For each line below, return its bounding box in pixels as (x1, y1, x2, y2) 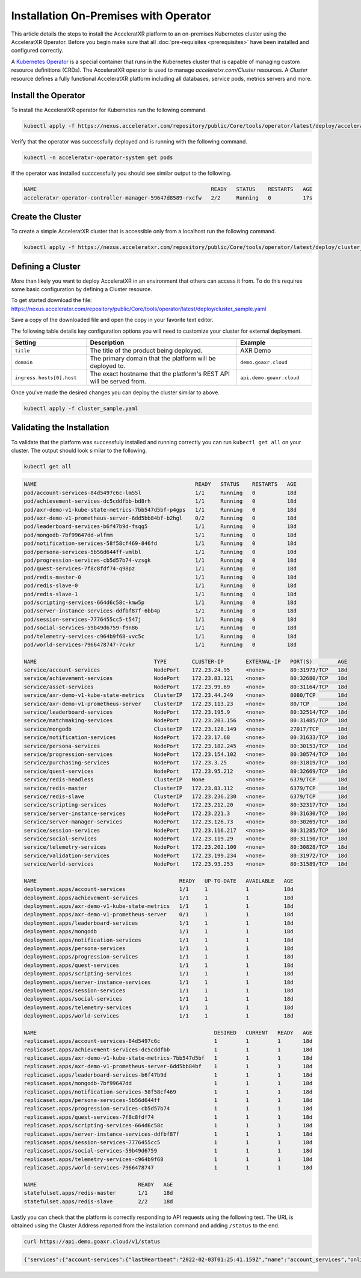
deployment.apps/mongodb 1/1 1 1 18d (23, 928, 294, 935)
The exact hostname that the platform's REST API (90, 370, 230, 378)
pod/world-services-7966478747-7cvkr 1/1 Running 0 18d (23, 641, 297, 648)
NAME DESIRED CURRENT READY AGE (23, 1029, 313, 1036)
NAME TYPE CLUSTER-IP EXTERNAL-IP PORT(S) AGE (23, 658, 348, 665)
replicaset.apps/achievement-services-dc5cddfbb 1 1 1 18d (23, 1046, 313, 1053)
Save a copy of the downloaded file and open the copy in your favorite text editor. (11, 316, 214, 324)
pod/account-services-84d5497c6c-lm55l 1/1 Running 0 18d (23, 489, 297, 496)
